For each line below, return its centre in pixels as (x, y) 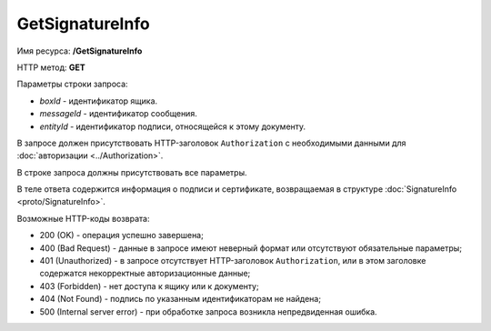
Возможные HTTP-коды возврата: (83, 218)
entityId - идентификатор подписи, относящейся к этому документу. (173, 126)
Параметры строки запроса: (72, 84)
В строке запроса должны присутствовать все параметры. (132, 172)
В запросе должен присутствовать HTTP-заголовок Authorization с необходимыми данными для (211, 143)
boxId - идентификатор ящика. (99, 101)
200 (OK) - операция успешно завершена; (121, 236)
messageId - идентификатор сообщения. (118, 114)
